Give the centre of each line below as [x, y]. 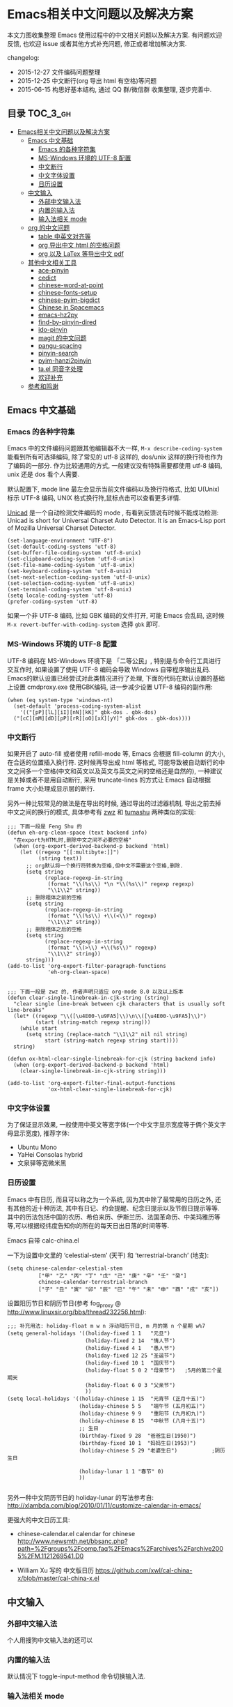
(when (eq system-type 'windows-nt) [60, 700]
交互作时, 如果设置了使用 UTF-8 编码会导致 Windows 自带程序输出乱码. [109, 669]
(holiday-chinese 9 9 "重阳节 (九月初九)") [142, 1414]
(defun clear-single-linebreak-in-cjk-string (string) [88, 998]
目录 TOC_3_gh [39, 113]
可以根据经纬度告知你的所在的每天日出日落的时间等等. [92, 1225]
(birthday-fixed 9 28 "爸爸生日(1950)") [138, 1436]
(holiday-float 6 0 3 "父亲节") [130, 1386]
